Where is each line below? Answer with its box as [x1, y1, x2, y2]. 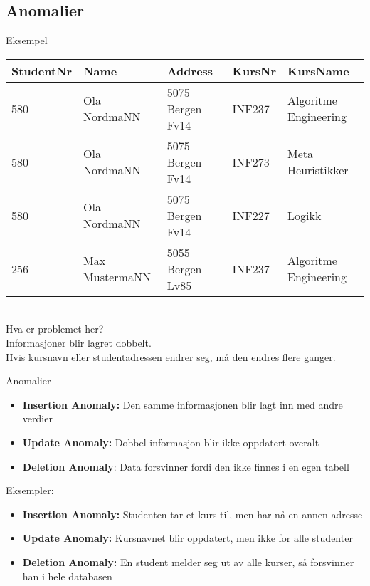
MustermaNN [83, 268, 151, 286]
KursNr [232, 62, 277, 79]
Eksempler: [6, 483, 54, 498]
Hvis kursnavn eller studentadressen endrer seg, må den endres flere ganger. [6, 349, 336, 364]
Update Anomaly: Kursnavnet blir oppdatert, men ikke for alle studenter [22, 530, 353, 545]
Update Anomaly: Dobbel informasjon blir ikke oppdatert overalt [22, 434, 319, 449]
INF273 [232, 153, 270, 170]
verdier [22, 411, 53, 426]
